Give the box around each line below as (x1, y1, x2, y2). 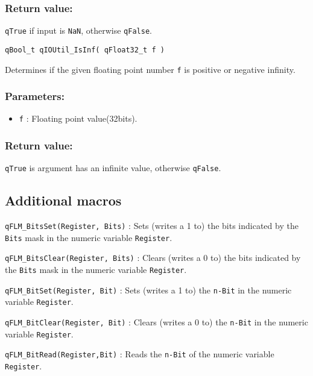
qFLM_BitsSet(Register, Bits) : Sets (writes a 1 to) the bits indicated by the (5, 219, 299, 232)
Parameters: (5, 89, 65, 104)
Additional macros (5, 191, 122, 210)
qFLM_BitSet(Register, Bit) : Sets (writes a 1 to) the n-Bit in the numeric (5, 283, 292, 296)
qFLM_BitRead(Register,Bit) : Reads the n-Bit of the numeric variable (5, 348, 274, 360)
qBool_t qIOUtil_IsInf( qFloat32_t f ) (5, 45, 165, 54)
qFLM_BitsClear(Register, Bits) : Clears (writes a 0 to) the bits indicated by (5, 251, 301, 264)
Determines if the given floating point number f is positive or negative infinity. (5, 63, 296, 75)
